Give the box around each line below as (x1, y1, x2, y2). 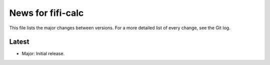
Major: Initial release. (21, 51, 65, 57)
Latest (9, 38, 29, 46)
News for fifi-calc (9, 7, 84, 18)
